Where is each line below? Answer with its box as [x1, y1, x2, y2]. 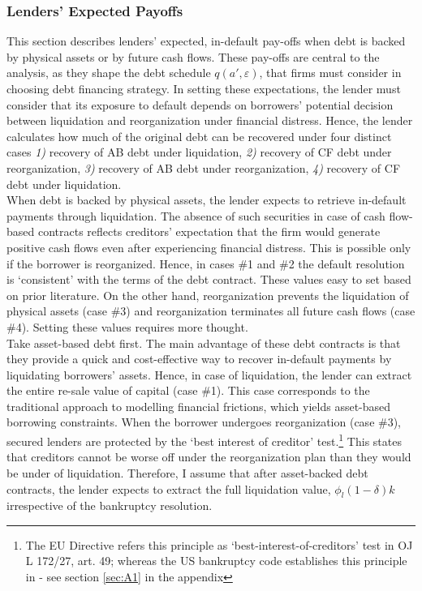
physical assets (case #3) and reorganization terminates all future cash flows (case [6, 302, 416, 319]
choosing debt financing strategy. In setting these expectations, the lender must [6, 80, 401, 96]
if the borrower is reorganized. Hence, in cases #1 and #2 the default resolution [6, 255, 405, 272]
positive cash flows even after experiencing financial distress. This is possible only [6, 238, 411, 255]
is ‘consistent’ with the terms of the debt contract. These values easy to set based [6, 271, 411, 288]
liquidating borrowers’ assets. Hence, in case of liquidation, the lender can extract [6, 366, 412, 383]
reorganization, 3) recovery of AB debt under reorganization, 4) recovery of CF [6, 159, 401, 176]
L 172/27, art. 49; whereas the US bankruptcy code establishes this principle [25, 552, 407, 569]
